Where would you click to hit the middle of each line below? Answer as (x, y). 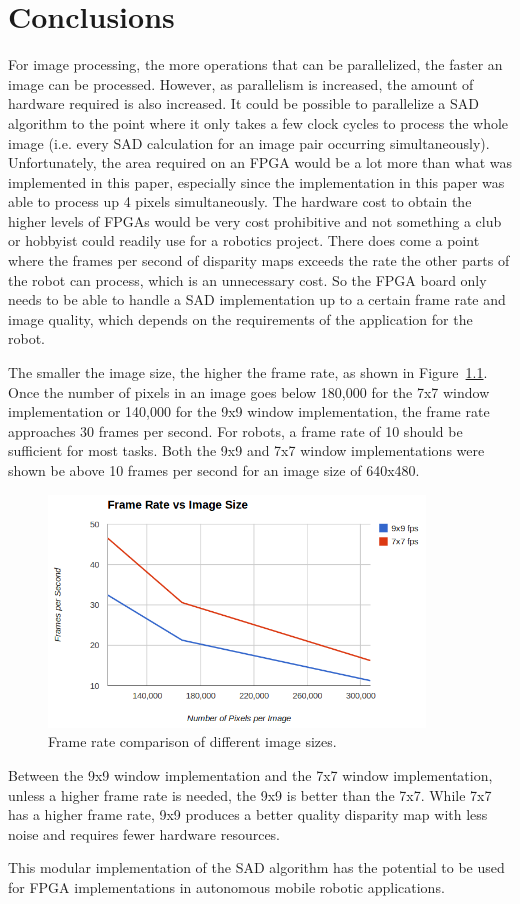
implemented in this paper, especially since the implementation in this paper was (256, 181)
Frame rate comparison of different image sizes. (192, 741)
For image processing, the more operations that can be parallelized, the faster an (255, 64)
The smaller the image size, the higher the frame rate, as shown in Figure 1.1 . (248, 372)
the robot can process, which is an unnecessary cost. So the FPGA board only (247, 279)
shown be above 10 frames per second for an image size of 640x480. (214, 470)
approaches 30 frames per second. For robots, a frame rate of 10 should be (235, 430)
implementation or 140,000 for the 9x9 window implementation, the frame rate (249, 411)
